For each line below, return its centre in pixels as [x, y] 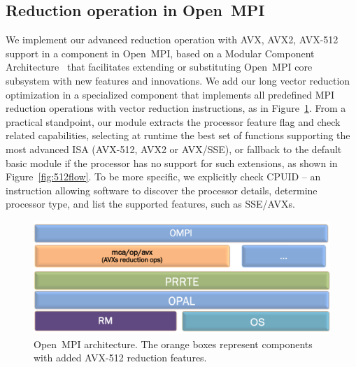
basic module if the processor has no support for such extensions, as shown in [172, 163]
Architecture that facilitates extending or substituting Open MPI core [159, 67]
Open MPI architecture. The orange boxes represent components [173, 344]
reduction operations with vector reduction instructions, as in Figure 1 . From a [176, 108]
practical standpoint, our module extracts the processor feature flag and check [173, 121]
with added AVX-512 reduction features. [120, 358]
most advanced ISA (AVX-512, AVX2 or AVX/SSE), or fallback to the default [174, 149]
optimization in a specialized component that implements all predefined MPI [170, 94]
